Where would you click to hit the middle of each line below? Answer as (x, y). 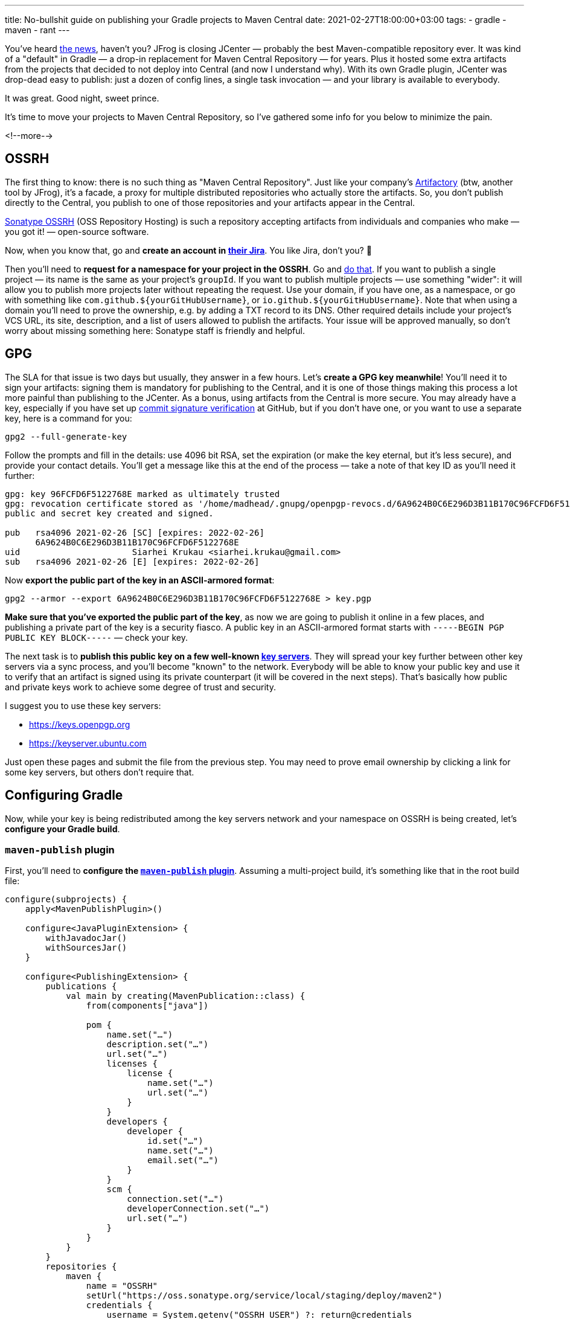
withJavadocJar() (86, 938)
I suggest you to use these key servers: (83, 705)
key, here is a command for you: (69, 418)
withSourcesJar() (86, 948)
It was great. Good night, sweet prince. (82, 98)
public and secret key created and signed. (109, 513)
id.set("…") (175, 1141)
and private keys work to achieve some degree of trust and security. (140, 687)
